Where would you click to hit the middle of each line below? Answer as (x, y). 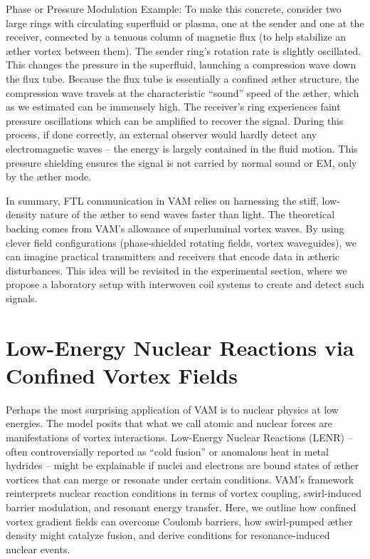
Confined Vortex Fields (122, 375)
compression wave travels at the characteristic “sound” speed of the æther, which (183, 92)
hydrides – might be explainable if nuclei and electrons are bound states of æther (183, 465)
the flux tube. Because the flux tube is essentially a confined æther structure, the (183, 78)
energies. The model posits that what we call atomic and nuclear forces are (169, 423)
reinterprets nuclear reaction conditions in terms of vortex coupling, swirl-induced (184, 493)
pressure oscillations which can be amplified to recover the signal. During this (175, 120)
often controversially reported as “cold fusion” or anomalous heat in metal (167, 451)
